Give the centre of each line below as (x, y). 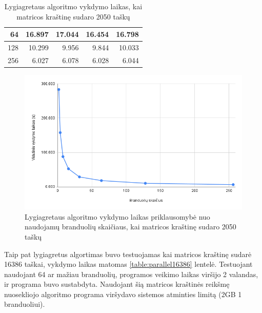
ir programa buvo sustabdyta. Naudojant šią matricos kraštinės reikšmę (117, 284)
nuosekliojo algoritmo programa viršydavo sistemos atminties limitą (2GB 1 (123, 294)
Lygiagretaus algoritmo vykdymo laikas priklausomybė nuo (117, 216)
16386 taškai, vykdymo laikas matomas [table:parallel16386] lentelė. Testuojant (128, 264)
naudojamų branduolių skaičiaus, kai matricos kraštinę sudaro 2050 (130, 227)
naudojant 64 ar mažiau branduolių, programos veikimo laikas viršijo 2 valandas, (131, 274)
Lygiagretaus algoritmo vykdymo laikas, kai (73, 6)
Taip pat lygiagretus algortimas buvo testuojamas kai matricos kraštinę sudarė (128, 254)
